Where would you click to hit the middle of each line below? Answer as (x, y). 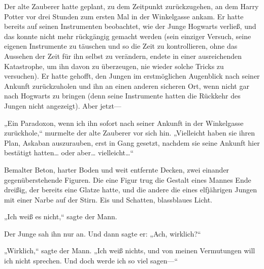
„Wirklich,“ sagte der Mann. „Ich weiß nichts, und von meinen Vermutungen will (130, 250)
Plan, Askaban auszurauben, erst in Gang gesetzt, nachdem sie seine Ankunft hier (132, 142)
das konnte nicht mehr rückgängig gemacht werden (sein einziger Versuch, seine (128, 36)
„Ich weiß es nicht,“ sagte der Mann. (61, 216)
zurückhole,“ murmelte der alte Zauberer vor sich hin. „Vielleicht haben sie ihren (129, 133)
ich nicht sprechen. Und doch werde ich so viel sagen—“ (91, 261)
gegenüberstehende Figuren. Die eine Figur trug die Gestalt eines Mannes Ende (128, 179)
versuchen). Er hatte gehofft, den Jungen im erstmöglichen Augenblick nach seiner (132, 76)
